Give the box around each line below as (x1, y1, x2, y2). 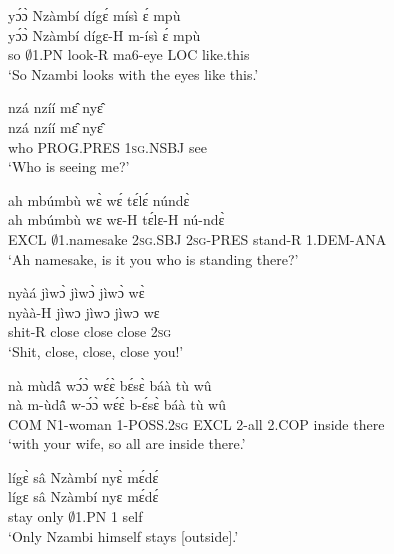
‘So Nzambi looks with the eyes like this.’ (8, 63, 259, 84)
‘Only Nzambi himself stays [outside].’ (8, 525, 239, 546)
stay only (8, 506, 64, 527)
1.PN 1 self (75, 506, 143, 527)
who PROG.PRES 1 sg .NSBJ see (8, 136, 207, 157)
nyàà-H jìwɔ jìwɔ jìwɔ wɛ (8, 301, 160, 322)
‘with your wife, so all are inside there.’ (8, 433, 246, 454)
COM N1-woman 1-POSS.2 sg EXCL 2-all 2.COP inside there (8, 413, 385, 434)
